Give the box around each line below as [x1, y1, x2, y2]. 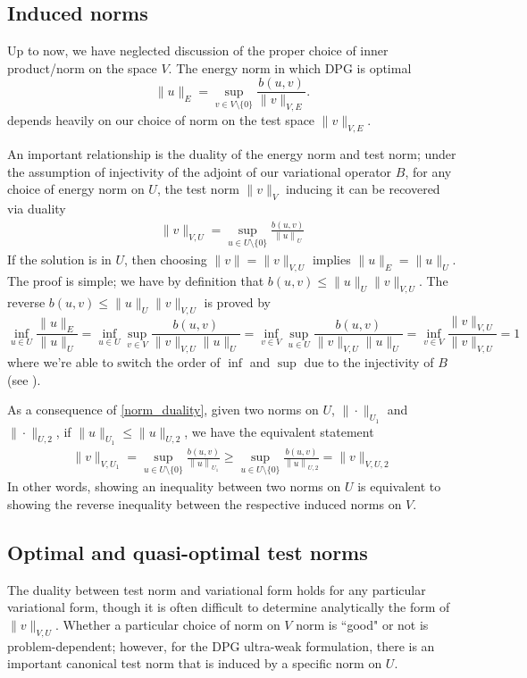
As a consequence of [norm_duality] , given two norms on [7, 400, 319, 419]
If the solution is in [7, 250, 112, 269]
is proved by [204, 292, 271, 311]
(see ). [7, 370, 41, 389]
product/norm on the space [7, 58, 157, 77]
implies [312, 250, 351, 269]
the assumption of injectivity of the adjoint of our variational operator [7, 162, 392, 180]
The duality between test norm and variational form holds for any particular [7, 580, 426, 598]
